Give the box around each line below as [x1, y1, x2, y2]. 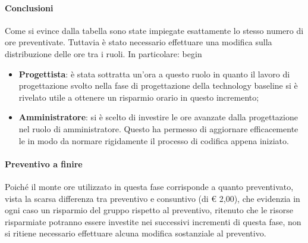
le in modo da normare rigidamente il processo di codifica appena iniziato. [18, 134, 289, 147]
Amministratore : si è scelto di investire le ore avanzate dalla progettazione [18, 111, 298, 123]
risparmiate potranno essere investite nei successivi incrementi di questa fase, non [5, 215, 301, 228]
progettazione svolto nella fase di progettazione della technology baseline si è [18, 79, 298, 92]
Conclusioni [5, 1, 54, 14]
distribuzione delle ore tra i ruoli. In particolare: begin [5, 47, 202, 60]
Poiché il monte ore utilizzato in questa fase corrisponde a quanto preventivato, [5, 180, 294, 192]
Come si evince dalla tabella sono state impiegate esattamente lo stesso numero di [5, 24, 304, 36]
